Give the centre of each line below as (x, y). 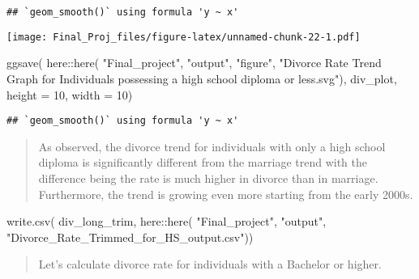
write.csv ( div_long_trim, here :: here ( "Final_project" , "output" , (167, 221)
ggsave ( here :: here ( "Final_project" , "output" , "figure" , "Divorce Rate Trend (194, 63)
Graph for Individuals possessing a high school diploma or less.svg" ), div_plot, (202, 78)
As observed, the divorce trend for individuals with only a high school (212, 146)
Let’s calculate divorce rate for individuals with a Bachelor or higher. (210, 264)
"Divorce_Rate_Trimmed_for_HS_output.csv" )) (130, 237)
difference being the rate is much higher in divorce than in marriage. (208, 178)
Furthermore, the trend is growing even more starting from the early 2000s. (226, 194)
